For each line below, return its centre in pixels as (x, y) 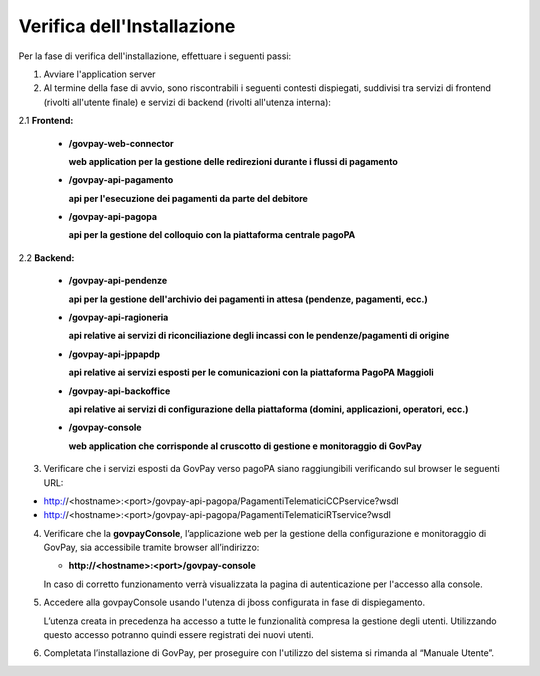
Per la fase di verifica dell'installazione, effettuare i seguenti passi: (155, 56)
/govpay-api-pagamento (121, 180)
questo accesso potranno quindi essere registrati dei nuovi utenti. (178, 635)
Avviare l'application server (99, 74)
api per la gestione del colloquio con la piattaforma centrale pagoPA (212, 235)
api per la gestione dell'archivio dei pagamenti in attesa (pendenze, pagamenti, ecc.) (248, 299)
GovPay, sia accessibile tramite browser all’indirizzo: (151, 547)
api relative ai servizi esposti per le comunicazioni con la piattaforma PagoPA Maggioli (251, 372)
